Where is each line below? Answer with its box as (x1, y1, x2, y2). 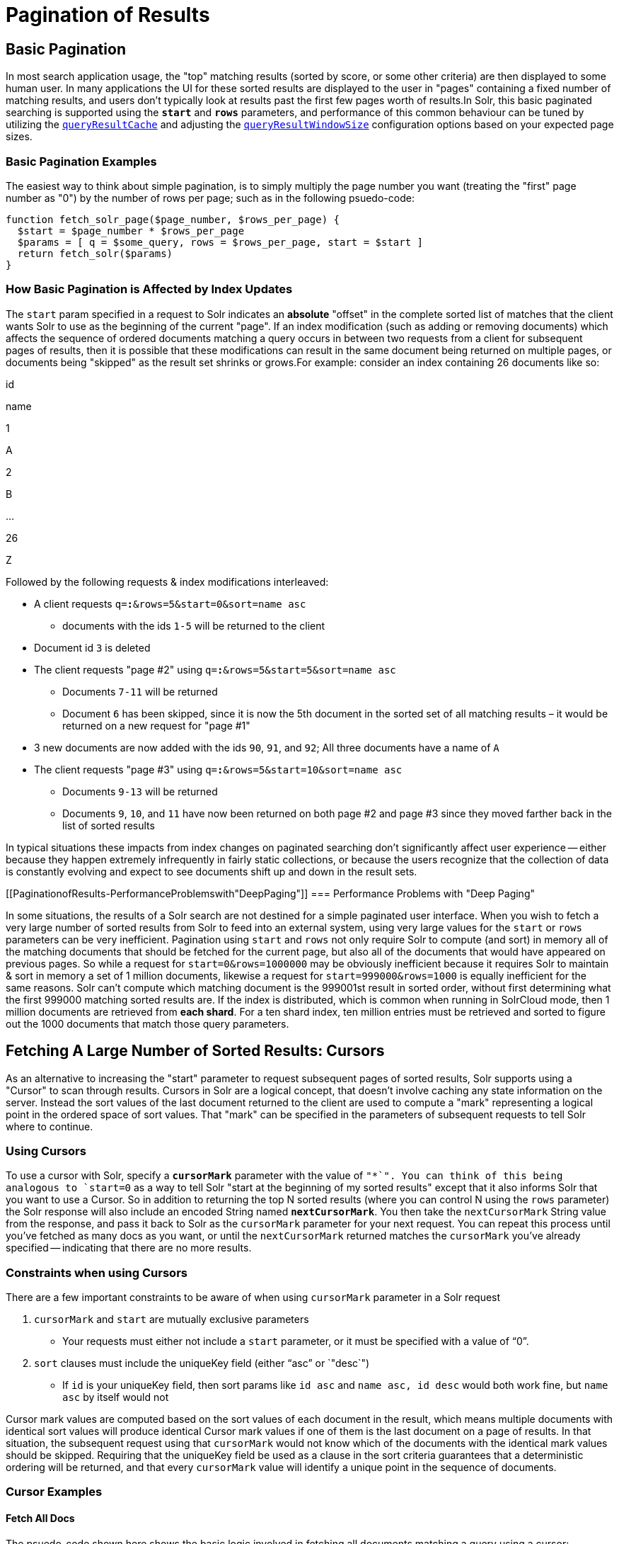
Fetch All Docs (6, 1512, 75, 1524)
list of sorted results (62, 819, 155, 831)
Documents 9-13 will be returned (62, 785, 218, 797)
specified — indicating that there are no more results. (6, 1242, 252, 1254)
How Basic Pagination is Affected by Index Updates (6, 282, 293, 297)
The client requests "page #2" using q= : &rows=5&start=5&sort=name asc (34, 663, 396, 676)
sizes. (6, 130, 33, 143)
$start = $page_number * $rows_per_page (17, 225, 245, 237)
